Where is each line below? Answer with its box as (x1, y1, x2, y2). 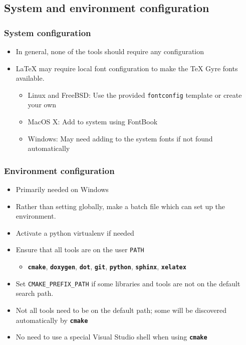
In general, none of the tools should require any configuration (16, 46, 204, 56)
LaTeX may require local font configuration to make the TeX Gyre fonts (16, 63, 238, 73)
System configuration (4, 26, 91, 39)
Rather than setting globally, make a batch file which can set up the (16, 201, 225, 211)
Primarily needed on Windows (16, 184, 109, 195)
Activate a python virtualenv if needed (16, 227, 134, 238)
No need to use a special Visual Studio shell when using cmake (16, 331, 207, 342)
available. (16, 73, 45, 83)
